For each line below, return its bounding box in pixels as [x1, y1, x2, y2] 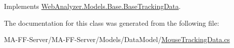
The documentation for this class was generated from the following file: [4, 17, 219, 28]
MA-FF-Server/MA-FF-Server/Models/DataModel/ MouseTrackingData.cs [4, 34, 230, 45]
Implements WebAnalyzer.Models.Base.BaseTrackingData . [4, 1, 181, 11]
